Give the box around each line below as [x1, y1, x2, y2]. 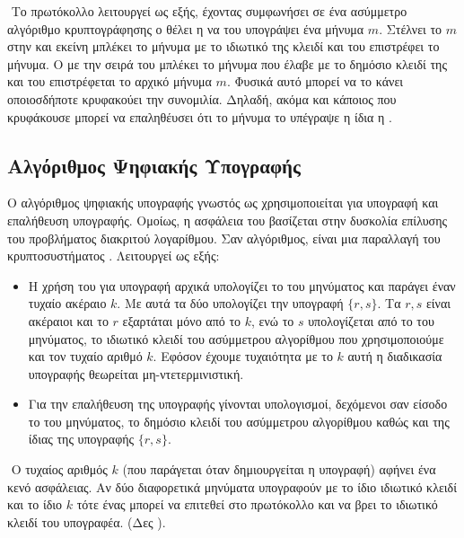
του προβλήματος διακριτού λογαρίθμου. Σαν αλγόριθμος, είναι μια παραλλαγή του [7, 228, 441, 247]
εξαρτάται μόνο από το [122, 311, 241, 330]
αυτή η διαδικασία [347, 347, 442, 366]
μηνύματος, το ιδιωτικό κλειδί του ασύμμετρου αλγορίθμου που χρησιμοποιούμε [28, 329, 444, 348]
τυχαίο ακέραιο [28, 294, 107, 313]
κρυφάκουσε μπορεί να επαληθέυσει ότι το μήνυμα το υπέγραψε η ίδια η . [7, 107, 392, 126]
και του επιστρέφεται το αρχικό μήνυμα [7, 72, 212, 91]
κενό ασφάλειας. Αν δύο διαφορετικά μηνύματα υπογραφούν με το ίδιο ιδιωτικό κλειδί [7, 477, 457, 496]
